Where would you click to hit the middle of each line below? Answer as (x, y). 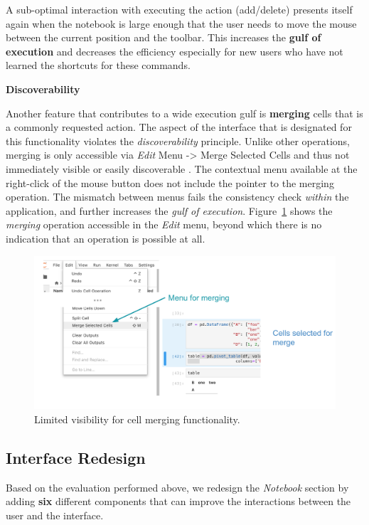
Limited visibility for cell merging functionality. (137, 419)
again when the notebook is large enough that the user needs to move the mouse (181, 23)
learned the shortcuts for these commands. (98, 65)
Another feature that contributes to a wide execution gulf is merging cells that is (184, 113)
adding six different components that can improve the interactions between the (178, 501)
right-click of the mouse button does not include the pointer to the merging (170, 182)
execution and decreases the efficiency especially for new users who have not (175, 51)
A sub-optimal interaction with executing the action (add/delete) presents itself (179, 9)
